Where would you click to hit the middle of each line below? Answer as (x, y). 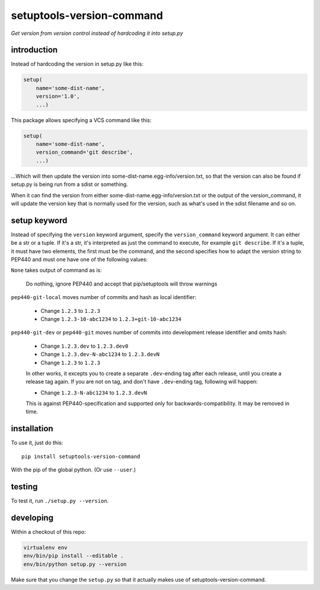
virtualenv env (45, 547)
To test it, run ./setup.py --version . (60, 501)
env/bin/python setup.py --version (75, 564)
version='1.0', (58, 97)
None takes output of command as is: (56, 270)
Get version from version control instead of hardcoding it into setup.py (97, 33)
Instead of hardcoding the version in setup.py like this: (77, 64)
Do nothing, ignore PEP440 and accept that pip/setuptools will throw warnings (121, 284)
